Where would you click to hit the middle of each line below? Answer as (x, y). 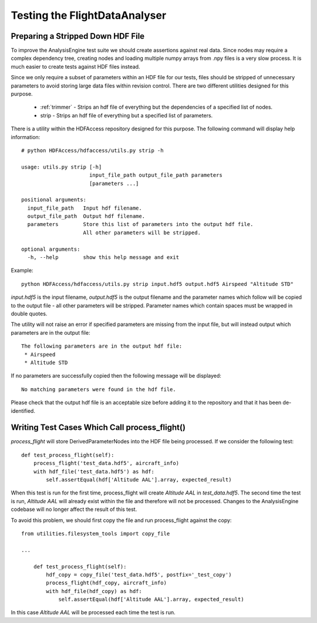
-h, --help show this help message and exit (103, 257)
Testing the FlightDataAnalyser (89, 15)
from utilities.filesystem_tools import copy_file (96, 533)
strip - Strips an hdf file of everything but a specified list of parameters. (127, 115)
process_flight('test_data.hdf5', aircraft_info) (106, 463)
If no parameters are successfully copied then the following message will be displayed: (116, 376)
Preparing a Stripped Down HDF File (78, 36)
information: (26, 137)
